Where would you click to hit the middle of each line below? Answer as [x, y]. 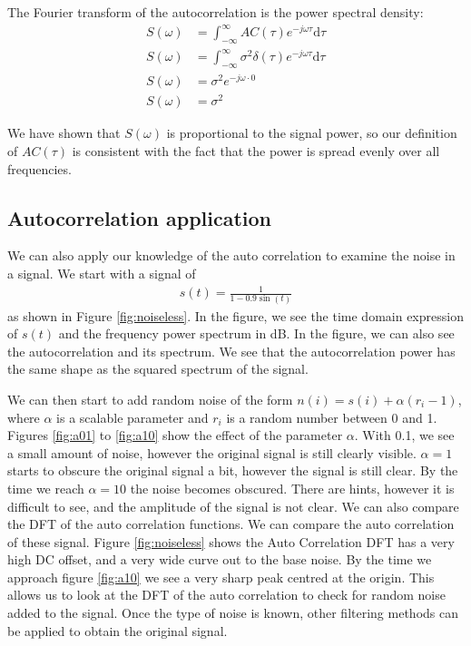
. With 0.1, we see [404, 435]
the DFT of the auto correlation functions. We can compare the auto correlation [231, 524]
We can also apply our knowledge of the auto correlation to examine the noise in [231, 255]
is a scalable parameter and [132, 417]
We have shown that [64, 133]
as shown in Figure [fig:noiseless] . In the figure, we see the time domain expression [235, 315]
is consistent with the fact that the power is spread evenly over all [256, 151]
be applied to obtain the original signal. [118, 630]
